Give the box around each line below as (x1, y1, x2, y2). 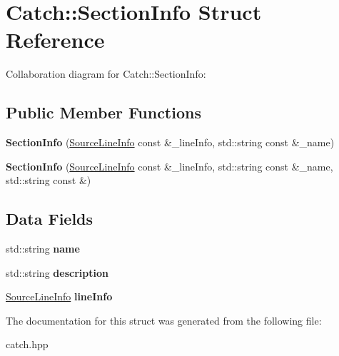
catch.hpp (6, 337, 49, 352)
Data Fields (6, 208, 93, 230)
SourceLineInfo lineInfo (6, 289, 113, 304)
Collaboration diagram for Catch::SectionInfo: (6, 66, 206, 81)
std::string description (6, 265, 108, 280)
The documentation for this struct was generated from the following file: (6, 312, 322, 327)
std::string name (6, 241, 80, 256)
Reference (6, 25, 105, 54)
